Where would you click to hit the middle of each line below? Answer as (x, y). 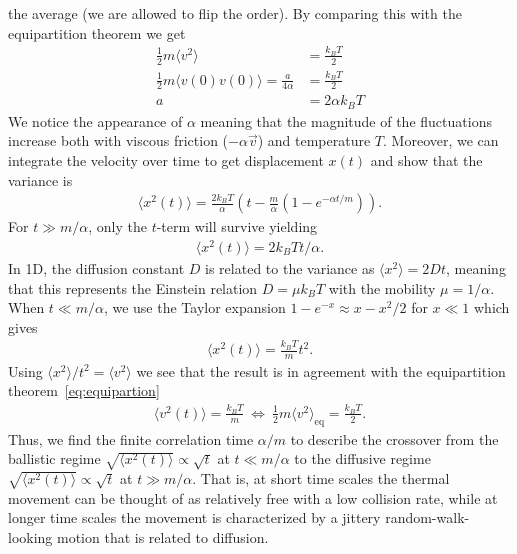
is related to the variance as (290, 267)
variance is (40, 179)
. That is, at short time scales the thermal (321, 477)
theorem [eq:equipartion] (84, 390)
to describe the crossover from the (394, 438)
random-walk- (427, 517)
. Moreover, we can (441, 140)
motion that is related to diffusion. (163, 536)
